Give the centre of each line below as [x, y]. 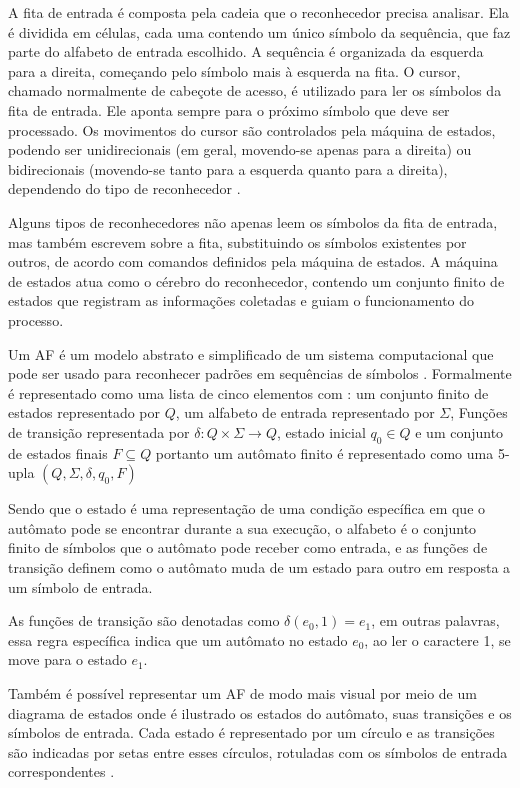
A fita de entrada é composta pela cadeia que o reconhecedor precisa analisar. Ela [259, 12]
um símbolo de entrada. [80, 586]
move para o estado [67, 659]
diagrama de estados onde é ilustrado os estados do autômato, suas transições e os [260, 712]
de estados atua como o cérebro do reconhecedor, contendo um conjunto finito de [256, 280]
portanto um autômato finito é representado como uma [324, 452]
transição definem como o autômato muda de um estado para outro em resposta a [259, 567]
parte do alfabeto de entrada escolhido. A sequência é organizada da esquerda [246, 51]
